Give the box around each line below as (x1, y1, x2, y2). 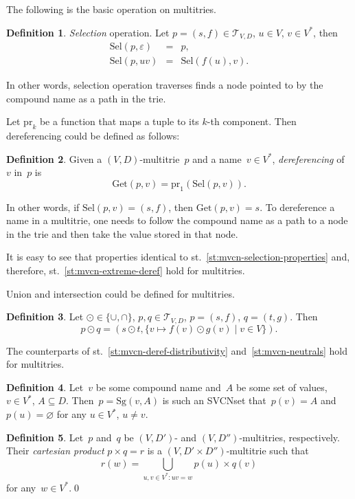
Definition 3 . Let (6, 309, 84, 324)
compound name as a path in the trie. (6, 91, 166, 105)
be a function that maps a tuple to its (39, 114, 199, 129)
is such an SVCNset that (162, 393, 266, 408)
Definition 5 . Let (6, 430, 84, 444)
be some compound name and (95, 379, 221, 394)
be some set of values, (236, 379, 328, 394)
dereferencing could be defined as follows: (6, 129, 180, 143)
